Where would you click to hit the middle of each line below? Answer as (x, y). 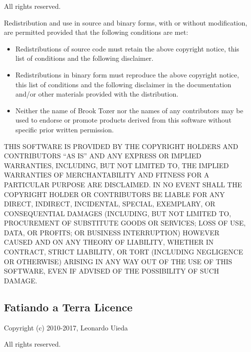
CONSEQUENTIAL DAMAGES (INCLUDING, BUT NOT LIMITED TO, (118, 213)
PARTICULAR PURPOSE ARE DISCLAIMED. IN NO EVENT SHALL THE (123, 184)
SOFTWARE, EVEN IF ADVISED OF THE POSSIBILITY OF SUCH (112, 271)
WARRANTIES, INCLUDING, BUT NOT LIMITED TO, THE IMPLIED (116, 165)
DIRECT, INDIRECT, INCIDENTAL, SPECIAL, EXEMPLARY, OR (110, 204)
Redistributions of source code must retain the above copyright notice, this (127, 48)
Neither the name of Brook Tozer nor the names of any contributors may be (129, 110)
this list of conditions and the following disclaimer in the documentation (123, 84)
